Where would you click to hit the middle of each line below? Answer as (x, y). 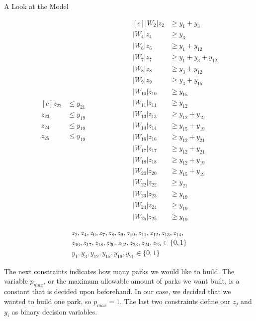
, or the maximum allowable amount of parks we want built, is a (141, 281)
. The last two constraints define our (175, 301)
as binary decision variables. (54, 311)
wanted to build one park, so (48, 301)
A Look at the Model (36, 6)
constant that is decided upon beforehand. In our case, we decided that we (118, 291)
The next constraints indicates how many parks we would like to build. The (119, 271)
